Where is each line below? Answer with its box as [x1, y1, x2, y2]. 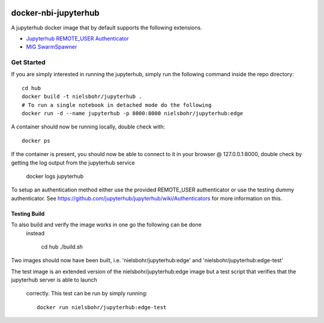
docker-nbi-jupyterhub [11, 8, 100, 18]
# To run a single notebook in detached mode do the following [22, 101, 212, 108]
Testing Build [11, 210, 45, 217]
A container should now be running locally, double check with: [11, 123, 165, 130]
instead [26, 229, 45, 237]
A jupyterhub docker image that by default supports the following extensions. [11, 24, 202, 31]
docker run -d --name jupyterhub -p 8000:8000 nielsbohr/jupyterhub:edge [22, 110, 244, 116]
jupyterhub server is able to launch [11, 276, 97, 283]
